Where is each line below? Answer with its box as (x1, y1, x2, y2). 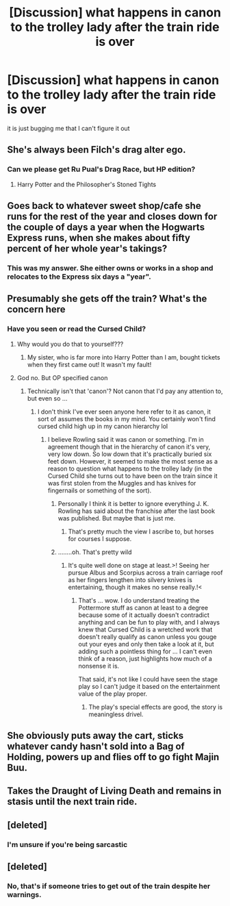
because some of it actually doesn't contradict (78, 611, 210, 619)
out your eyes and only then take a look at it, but (78, 640, 214, 648)
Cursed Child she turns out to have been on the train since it (47, 471, 218, 480)
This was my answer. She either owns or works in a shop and (7, 263, 214, 273)
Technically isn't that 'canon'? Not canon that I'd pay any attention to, (27, 387, 224, 395)
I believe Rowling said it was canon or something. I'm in (47, 435, 204, 443)
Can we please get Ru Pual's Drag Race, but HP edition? (7, 164, 196, 174)
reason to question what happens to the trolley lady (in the (47, 464, 212, 473)
